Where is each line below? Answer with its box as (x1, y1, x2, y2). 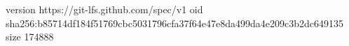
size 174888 (6, 29, 54, 44)
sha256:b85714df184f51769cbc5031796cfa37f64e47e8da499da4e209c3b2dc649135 (6, 15, 343, 30)
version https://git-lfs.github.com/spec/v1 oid (6, 2, 203, 16)
